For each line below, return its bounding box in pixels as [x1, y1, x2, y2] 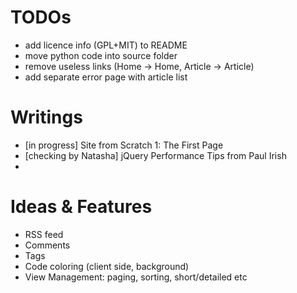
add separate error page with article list [24, 71, 188, 83]
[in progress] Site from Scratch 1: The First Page [24, 139, 224, 151]
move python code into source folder [24, 49, 178, 61]
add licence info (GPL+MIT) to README [24, 39, 188, 51]
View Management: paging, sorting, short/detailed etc [24, 271, 248, 283]
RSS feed [24, 228, 64, 240]
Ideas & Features [10, 196, 153, 218]
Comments [24, 239, 71, 251]
